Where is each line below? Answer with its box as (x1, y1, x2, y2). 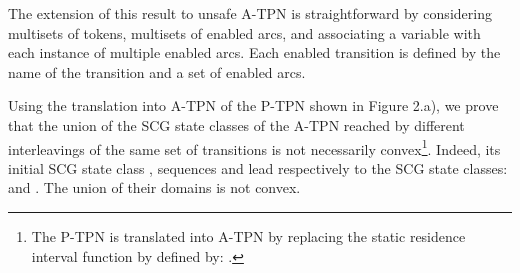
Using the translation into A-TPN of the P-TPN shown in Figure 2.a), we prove (8, 95, 499, 116)
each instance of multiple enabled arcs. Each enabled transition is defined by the (8, 42, 501, 63)
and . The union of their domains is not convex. (8, 177, 301, 198)
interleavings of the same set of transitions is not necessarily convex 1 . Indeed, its (8, 135, 501, 159)
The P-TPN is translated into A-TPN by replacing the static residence (31, 226, 466, 246)
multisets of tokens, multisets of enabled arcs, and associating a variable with (8, 22, 481, 43)
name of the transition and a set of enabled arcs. (8, 61, 306, 82)
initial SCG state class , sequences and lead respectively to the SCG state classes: (8, 157, 508, 178)
